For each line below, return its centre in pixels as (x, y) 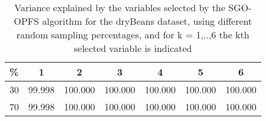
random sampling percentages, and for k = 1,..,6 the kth (133, 35)
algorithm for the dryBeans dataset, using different (147, 21)
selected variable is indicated (133, 48)
